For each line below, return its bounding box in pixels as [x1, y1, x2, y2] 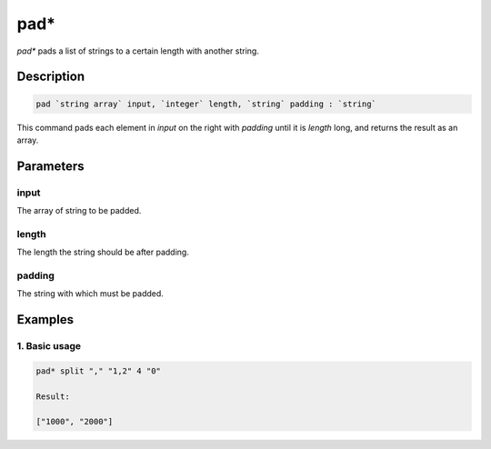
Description [16, 69, 85, 85]
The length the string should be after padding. [16, 246, 190, 258]
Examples [16, 312, 75, 327]
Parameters [16, 158, 85, 174]
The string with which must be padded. [16, 288, 164, 299]
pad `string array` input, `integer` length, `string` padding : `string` [35, 98, 377, 109]
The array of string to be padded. [16, 205, 142, 216]
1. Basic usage [16, 340, 82, 353]
